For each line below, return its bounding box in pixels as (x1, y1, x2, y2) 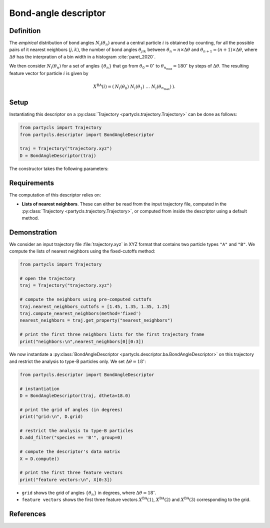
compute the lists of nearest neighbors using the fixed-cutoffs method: (9, 248, 155, 254)
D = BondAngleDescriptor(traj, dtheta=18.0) (19, 393, 131, 398)
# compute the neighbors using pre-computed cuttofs (19, 296, 152, 302)
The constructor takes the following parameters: (9, 165, 109, 171)
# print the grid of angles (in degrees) (19, 406, 123, 412)
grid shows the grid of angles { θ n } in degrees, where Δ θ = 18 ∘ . (21, 489, 156, 497)
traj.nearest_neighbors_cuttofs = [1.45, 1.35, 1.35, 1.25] (19, 303, 170, 309)
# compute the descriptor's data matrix (19, 449, 120, 454)
